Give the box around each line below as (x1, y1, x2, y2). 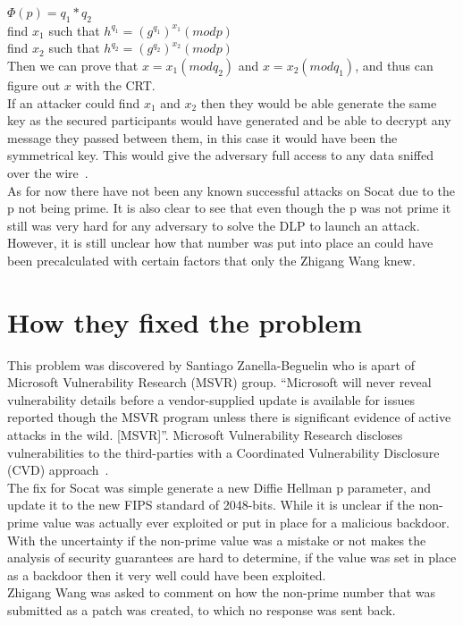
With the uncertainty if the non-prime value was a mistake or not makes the (7, 530, 426, 549)
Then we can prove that (7, 55, 139, 74)
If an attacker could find (7, 93, 140, 112)
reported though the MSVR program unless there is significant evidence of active (7, 408, 451, 427)
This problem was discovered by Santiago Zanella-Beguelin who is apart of (7, 355, 415, 374)
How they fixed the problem (7, 303, 363, 340)
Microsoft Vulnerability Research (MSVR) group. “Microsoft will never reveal (7, 373, 432, 392)
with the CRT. (75, 75, 156, 94)
